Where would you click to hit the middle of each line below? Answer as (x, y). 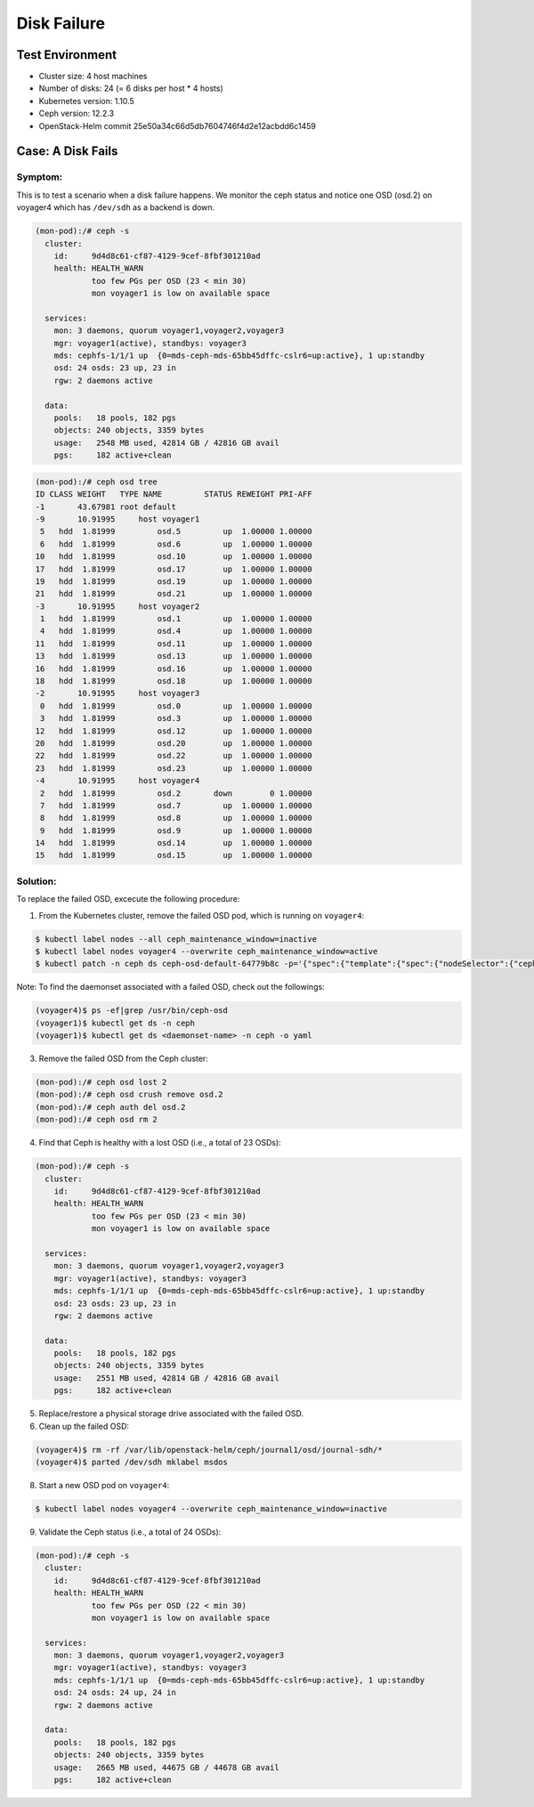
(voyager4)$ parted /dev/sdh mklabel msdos (132, 1463)
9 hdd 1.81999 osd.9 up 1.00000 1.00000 (176, 831)
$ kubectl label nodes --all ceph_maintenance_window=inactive (176, 939)
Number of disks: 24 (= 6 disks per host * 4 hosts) (131, 88)
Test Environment (67, 55)
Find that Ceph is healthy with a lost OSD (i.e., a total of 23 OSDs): (160, 1143)
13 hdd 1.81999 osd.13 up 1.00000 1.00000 (174, 656)
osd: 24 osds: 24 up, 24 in (115, 1693)
